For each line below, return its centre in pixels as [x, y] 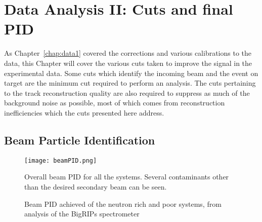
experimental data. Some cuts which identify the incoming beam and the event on [131, 73]
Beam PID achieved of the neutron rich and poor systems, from [123, 203]
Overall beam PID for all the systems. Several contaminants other [127, 177]
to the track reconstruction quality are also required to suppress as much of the [127, 92]
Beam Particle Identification [80, 140]
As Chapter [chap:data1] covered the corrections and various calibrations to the [128, 53]
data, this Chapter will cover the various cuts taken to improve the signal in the [128, 63]
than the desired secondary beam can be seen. [96, 186]
